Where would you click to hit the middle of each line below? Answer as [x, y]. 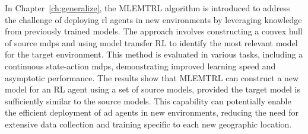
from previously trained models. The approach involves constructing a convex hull [154, 31]
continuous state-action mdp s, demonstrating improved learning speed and [140, 66]
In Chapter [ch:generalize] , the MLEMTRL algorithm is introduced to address [147, 8]
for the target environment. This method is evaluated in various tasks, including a [154, 54]
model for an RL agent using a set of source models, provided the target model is [153, 89]
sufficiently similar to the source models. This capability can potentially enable [148, 100]
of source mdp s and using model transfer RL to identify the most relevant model [151, 42]
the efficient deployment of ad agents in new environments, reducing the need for [152, 112]
